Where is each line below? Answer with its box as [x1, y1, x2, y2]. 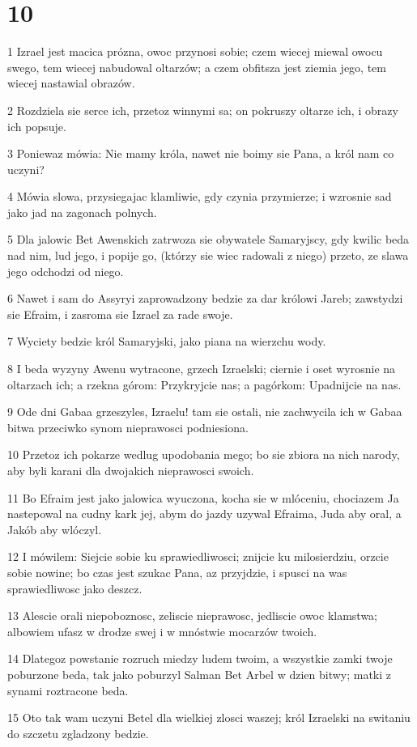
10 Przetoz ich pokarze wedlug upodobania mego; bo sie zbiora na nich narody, [7, 446, 400, 463]
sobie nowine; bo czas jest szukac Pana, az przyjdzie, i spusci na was [7, 563, 347, 580]
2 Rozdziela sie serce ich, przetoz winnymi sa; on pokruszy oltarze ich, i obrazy [7, 101, 398, 118]
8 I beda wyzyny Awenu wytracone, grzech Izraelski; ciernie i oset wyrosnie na [7, 360, 396, 377]
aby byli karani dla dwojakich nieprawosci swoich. [7, 462, 254, 478]
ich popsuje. [7, 117, 66, 134]
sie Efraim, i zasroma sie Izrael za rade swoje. [7, 305, 233, 322]
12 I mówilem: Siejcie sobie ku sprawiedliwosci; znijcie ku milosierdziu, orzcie [7, 548, 389, 565]
